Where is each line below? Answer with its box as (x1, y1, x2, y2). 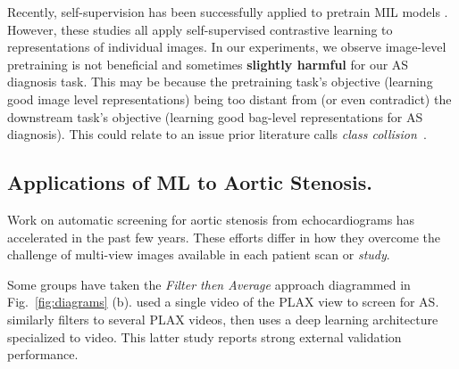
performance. (7, 345, 79, 364)
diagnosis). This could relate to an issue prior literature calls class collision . (7, 125, 427, 143)
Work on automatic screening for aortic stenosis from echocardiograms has (7, 209, 415, 228)
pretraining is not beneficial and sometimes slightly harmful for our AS (7, 54, 409, 73)
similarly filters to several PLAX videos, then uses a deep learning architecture (7, 309, 438, 328)
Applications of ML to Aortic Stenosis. (7, 168, 372, 196)
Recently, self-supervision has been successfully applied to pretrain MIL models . (7, 3, 448, 20)
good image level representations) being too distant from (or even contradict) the (7, 89, 452, 108)
